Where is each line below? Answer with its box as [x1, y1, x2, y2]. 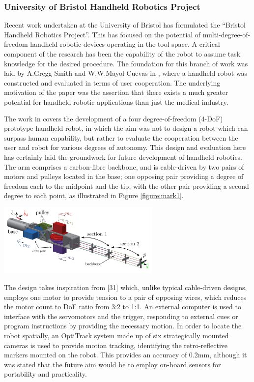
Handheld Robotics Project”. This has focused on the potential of [4, 29, 201, 39]
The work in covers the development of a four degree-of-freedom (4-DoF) [4, 113, 223, 123]
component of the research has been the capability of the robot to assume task [4, 49, 241, 59]
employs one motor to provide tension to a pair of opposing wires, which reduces [4, 292, 247, 302]
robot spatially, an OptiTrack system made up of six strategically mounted [4, 330, 229, 340]
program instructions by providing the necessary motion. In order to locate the [4, 321, 242, 331]
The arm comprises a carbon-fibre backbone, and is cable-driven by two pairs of [4, 161, 244, 172]
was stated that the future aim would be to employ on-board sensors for [4, 359, 221, 369]
